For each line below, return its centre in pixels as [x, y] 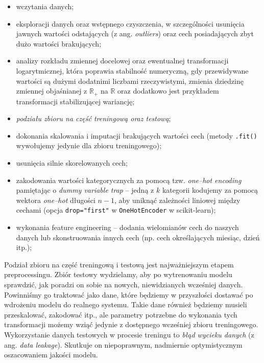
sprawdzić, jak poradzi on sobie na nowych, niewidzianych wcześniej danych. [124, 285]
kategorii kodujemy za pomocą [210, 190]
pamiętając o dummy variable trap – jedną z [85, 190]
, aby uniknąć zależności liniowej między [177, 200]
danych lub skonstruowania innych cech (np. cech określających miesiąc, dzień [138, 237]
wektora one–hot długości [56, 200]
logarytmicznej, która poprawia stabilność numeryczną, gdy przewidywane [132, 70]
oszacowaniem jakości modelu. [51, 355]
